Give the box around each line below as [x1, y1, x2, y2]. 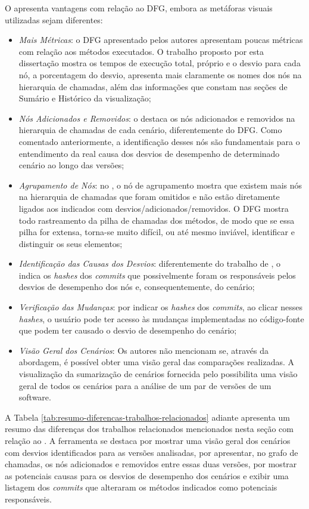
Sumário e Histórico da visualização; [18, 92, 151, 104]
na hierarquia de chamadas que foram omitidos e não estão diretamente [18, 190, 280, 203]
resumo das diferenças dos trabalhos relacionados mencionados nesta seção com [5, 422, 294, 435]
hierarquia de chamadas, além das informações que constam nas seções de [18, 80, 288, 92]
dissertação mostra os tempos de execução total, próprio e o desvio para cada [18, 57, 301, 69]
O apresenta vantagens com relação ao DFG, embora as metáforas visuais [5, 2, 273, 14]
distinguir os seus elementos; [18, 237, 123, 249]
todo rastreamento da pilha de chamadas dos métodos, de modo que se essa [18, 214, 295, 226]
